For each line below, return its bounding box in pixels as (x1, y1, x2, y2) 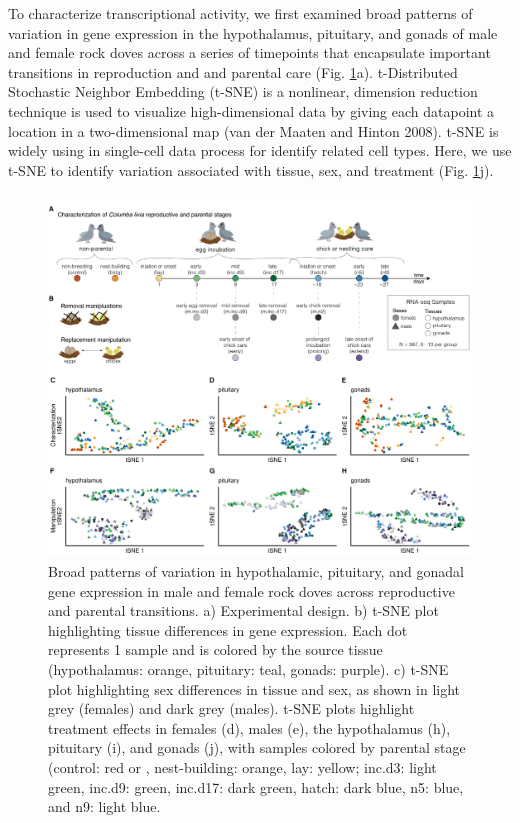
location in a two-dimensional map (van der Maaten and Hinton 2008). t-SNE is (8, 120, 499, 141)
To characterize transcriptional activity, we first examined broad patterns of (8, 3, 473, 23)
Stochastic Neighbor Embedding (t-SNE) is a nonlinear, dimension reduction (8, 81, 478, 102)
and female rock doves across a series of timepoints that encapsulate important (8, 42, 491, 63)
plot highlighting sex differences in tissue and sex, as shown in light (48, 678, 461, 699)
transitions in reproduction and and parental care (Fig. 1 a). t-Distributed (8, 61, 458, 82)
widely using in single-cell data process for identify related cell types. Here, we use (8, 140, 512, 161)
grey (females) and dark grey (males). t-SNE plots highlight (48, 698, 415, 719)
